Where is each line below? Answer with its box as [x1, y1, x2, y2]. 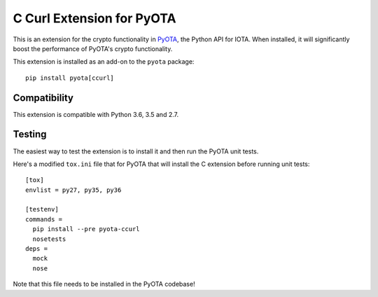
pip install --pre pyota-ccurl [32, 225, 140, 233]
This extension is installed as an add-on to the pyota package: [13, 57, 195, 66]
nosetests [32, 235, 66, 243]
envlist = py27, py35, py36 [25, 186, 122, 194]
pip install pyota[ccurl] [25, 74, 115, 82]
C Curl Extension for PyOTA [13, 11, 176, 26]
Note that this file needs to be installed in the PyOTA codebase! [13, 280, 195, 289]
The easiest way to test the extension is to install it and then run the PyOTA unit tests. [13, 147, 259, 156]
